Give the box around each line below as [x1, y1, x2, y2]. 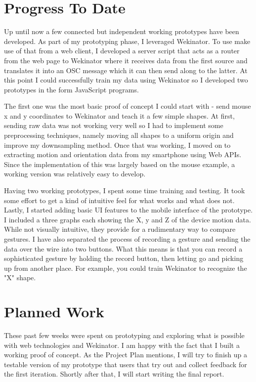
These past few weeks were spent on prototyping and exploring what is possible [4, 330, 245, 340]
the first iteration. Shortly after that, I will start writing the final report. [4, 369, 224, 379]
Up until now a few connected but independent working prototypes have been [4, 26, 239, 37]
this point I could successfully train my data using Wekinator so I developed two [4, 75, 248, 85]
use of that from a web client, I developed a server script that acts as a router [4, 45, 240, 56]
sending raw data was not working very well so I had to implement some [4, 120, 223, 130]
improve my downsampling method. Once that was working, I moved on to [4, 139, 231, 150]
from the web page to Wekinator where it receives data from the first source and [4, 55, 248, 65]
